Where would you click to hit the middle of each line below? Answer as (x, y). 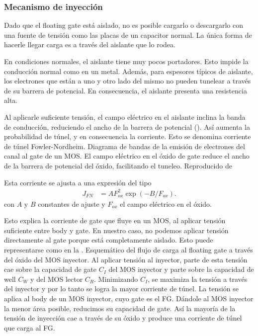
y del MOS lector (57, 279)
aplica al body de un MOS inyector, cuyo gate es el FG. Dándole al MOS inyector (129, 298)
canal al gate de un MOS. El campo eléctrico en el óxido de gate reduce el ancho (127, 156)
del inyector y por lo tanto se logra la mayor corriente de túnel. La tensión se (121, 289)
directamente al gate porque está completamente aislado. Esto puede (109, 240)
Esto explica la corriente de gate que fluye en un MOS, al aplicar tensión (115, 220)
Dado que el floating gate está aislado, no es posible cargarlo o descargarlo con (124, 25)
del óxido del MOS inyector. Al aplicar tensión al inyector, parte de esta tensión (126, 259)
